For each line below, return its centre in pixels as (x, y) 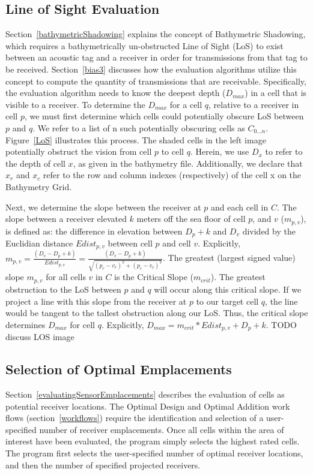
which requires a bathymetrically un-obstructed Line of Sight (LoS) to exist (144, 45)
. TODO (281, 324)
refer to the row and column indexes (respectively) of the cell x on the (172, 175)
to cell (173, 151)
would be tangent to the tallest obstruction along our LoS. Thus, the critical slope (157, 313)
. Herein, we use (220, 151)
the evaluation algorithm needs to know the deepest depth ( (116, 93)
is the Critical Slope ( (154, 277)
